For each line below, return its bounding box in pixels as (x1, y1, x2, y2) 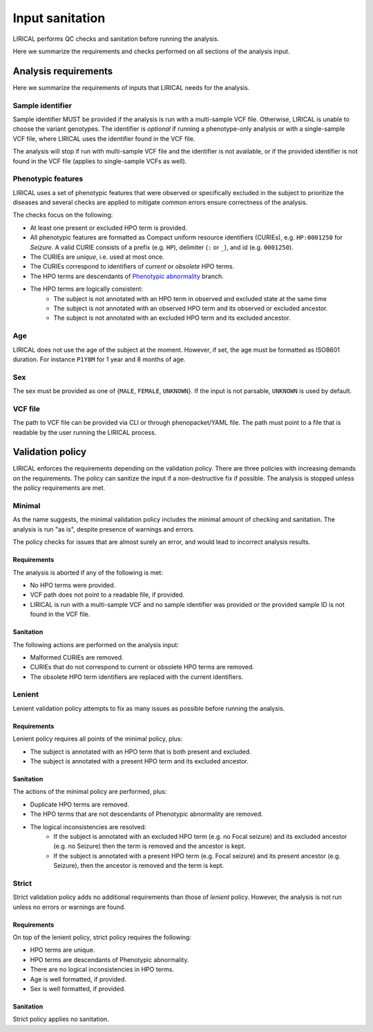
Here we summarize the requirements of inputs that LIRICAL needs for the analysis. (12, 83, 250, 91)
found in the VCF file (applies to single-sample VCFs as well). (12, 156, 187, 165)
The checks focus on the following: (12, 211, 113, 219)
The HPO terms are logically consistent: (30, 284, 143, 293)
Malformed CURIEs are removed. (30, 653, 124, 661)
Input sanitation (12, 10, 106, 26)
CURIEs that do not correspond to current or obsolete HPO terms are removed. (30, 663, 255, 671)
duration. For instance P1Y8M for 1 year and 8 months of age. (12, 355, 186, 363)
